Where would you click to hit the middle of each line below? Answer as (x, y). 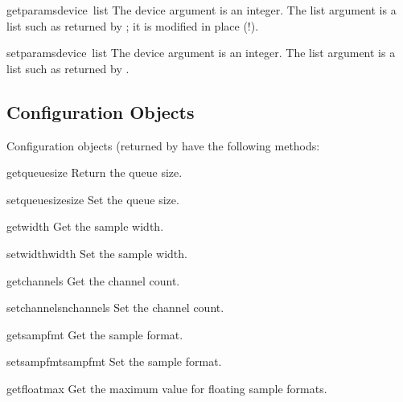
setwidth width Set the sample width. (97, 253)
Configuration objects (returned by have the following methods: (163, 145)
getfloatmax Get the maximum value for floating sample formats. (167, 388)
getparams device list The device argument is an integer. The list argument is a (201, 10)
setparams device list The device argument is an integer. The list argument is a (201, 53)
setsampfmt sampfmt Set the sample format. (114, 361)
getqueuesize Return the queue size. (95, 172)
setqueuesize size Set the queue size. (93, 199)
